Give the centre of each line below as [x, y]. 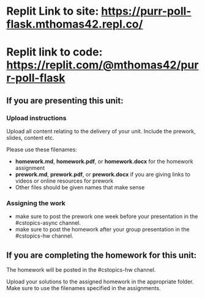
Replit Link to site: [53, 11]
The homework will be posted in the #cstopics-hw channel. [81, 270]
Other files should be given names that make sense [80, 187]
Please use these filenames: [42, 150]
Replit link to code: [54, 52]
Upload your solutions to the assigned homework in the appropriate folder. [100, 282]
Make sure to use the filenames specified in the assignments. [84, 288]
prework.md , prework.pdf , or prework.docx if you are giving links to [103, 175]
